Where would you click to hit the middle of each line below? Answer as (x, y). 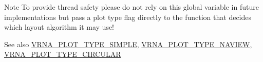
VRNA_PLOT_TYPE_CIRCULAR (63, 54)
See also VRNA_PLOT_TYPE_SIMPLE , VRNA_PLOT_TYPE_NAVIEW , (128, 44)
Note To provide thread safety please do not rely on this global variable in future (131, 7)
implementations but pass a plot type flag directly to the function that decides (128, 17)
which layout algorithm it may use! (59, 27)
